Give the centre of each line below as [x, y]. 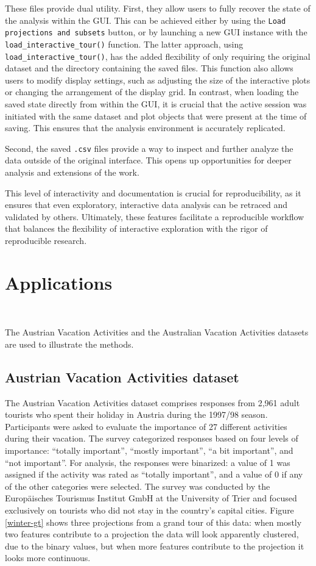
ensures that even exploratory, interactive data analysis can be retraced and [146, 205]
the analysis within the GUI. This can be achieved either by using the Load [146, 20]
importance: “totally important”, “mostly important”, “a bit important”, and [149, 450]
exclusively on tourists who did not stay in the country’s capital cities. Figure [149, 510]
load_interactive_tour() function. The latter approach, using [124, 44]
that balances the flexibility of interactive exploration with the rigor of [136, 228]
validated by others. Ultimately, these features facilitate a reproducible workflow [155, 216]
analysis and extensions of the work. [72, 172]
